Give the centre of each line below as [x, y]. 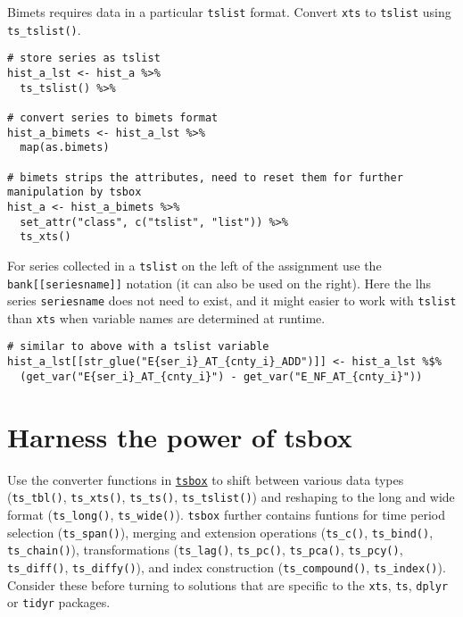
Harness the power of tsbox [180, 436]
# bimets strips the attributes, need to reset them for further [205, 177]
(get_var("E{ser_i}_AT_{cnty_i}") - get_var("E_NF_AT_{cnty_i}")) [221, 376]
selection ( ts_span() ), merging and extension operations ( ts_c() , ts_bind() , [220, 532]
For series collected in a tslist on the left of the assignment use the [194, 265]
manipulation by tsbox [74, 192]
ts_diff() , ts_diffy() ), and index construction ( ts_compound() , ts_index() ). [227, 567]
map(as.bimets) [65, 148]
